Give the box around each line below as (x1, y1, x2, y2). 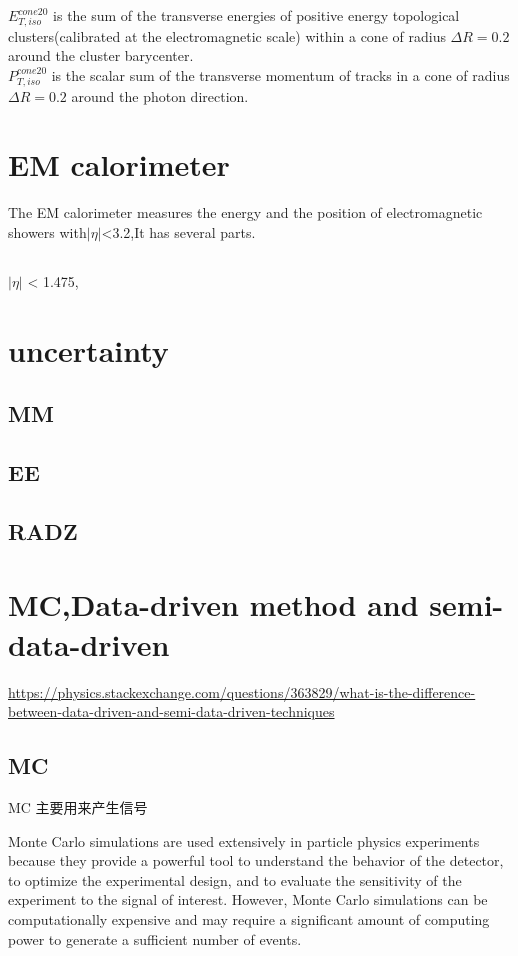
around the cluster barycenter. (8, 45, 194, 66)
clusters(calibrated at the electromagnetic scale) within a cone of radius (8, 25, 446, 46)
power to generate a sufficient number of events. (8, 928, 302, 949)
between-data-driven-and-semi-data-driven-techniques (8, 701, 335, 722)
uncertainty (8, 329, 169, 370)
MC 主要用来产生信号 (8, 796, 148, 817)
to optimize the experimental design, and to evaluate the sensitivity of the (8, 869, 462, 890)
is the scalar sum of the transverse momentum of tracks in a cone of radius (51, 64, 510, 85)
